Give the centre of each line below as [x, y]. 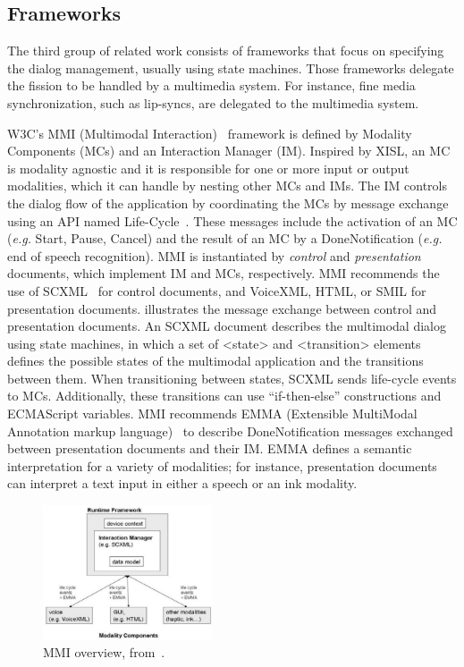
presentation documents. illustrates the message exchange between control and [222, 308]
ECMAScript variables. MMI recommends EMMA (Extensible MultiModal [212, 414]
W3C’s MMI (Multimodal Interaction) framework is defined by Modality [210, 133]
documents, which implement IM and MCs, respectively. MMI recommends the [224, 273]
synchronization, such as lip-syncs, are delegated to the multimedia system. [213, 102]
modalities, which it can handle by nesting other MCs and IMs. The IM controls [228, 186]
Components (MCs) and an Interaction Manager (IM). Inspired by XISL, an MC [229, 151]
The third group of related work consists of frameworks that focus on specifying [226, 51]
